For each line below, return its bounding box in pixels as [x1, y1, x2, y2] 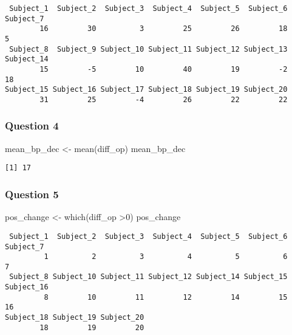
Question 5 [5, 186, 59, 201]
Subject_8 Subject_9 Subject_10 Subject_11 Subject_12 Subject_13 [9, 44, 288, 54]
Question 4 [5, 118, 59, 133]
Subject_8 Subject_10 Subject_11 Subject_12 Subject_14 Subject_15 [9, 272, 288, 281]
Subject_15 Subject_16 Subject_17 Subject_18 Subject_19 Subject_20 [5, 85, 288, 94]
